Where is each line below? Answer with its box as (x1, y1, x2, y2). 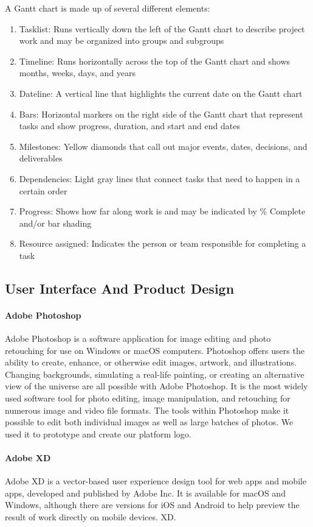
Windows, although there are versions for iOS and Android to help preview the (5, 498, 300, 511)
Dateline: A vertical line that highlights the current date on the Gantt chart (19, 87, 303, 99)
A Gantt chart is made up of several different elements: (5, 2, 210, 14)
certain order (19, 184, 67, 197)
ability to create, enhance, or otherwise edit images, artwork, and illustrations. (5, 356, 297, 369)
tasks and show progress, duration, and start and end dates (19, 119, 240, 132)
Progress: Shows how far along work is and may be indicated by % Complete (19, 205, 306, 218)
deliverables (19, 152, 63, 164)
